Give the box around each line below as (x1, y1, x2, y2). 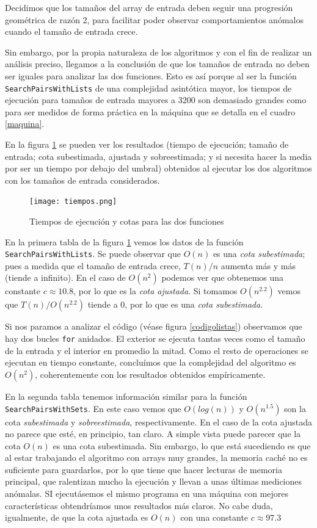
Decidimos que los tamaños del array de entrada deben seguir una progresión (5, 1, 293, 13)
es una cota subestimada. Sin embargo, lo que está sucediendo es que (53, 439, 311, 452)
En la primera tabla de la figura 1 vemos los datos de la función (5, 235, 244, 248)
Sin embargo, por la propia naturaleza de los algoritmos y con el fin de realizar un (5, 45, 312, 58)
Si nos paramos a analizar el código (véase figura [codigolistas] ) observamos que (5, 320, 302, 333)
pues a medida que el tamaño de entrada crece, (5, 259, 181, 272)
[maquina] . (5, 117, 45, 130)
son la (284, 402, 306, 414)
